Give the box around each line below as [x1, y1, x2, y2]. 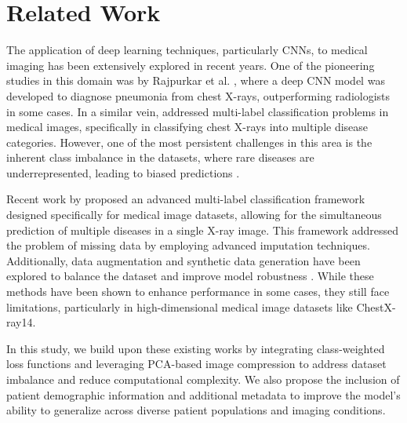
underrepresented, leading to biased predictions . [6, 164, 240, 181]
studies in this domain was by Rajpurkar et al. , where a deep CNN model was [6, 72, 385, 89]
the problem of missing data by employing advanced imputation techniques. [6, 237, 370, 253]
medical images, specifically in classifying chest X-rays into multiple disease [6, 119, 369, 135]
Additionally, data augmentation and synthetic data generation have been [6, 252, 361, 268]
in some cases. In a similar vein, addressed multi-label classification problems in [6, 103, 389, 119]
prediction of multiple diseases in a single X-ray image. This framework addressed [6, 221, 399, 238]
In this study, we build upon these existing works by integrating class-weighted [6, 340, 385, 356]
